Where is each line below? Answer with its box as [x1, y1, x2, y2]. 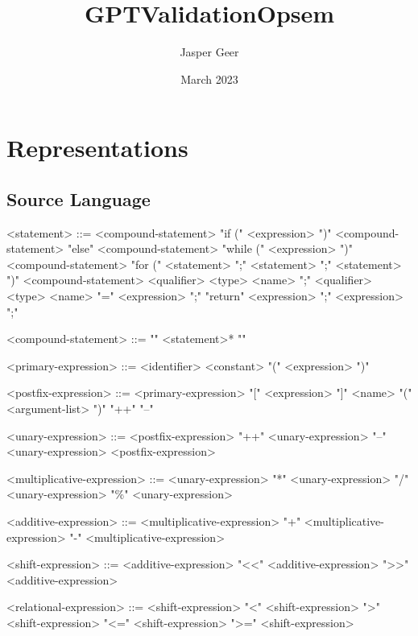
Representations [6, 131, 188, 164]
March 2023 [180, 70, 238, 87]
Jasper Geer [180, 43, 239, 60]
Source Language [6, 186, 151, 211]
